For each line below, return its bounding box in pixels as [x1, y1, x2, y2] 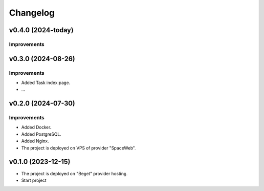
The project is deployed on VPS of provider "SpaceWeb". [21, 145, 136, 151]
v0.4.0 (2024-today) [9, 26, 74, 34]
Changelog [9, 7, 55, 18]
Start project [21, 177, 46, 183]
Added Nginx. [21, 138, 49, 144]
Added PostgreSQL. [21, 131, 61, 137]
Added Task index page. [21, 80, 70, 85]
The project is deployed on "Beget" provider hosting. [21, 170, 128, 176]
